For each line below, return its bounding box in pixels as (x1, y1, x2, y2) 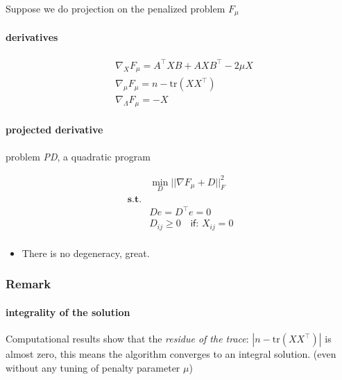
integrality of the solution (6, 305, 130, 319)
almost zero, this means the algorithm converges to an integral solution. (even (6, 347, 336, 361)
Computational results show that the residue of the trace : (6, 331, 249, 346)
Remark (6, 275, 51, 292)
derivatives (6, 30, 58, 44)
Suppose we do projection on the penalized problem (6, 1, 225, 15)
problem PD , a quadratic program (6, 149, 151, 163)
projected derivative (6, 122, 103, 137)
